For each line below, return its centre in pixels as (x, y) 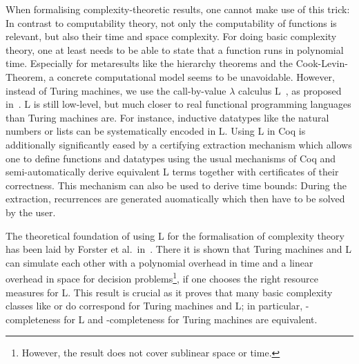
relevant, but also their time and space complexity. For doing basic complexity (171, 36)
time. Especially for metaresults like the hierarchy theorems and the (149, 63)
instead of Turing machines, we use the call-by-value (116, 90)
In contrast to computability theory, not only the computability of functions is (171, 22)
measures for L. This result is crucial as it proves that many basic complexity (169, 292)
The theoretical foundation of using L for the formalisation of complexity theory (175, 235)
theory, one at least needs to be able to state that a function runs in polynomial (175, 49)
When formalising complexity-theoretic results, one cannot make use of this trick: (178, 9)
